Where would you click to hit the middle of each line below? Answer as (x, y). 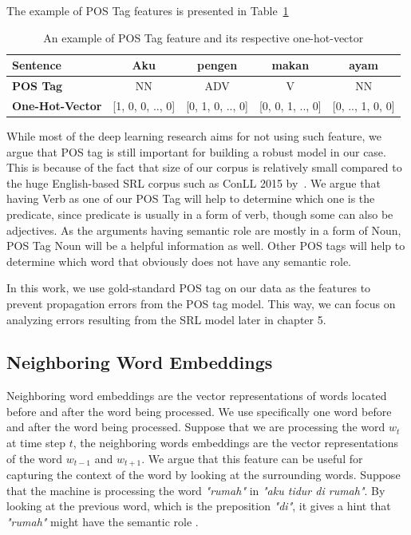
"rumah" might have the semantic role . (103, 521)
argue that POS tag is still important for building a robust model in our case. (196, 151)
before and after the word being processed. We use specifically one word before (199, 411)
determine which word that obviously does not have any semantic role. (179, 261)
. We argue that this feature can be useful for (252, 458)
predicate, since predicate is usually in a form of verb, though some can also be (200, 214)
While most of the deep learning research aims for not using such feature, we (194, 135)
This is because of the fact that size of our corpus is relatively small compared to (204, 167)
